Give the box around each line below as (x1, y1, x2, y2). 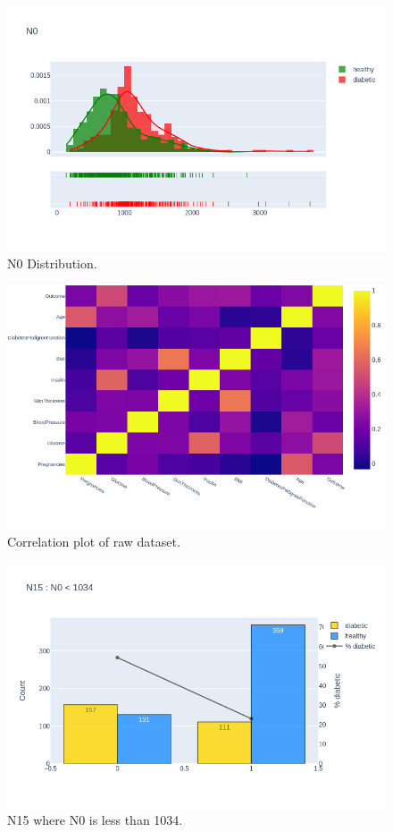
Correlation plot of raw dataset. (7, 531, 180, 550)
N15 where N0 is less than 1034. (7, 810, 183, 828)
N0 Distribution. (7, 254, 97, 273)
